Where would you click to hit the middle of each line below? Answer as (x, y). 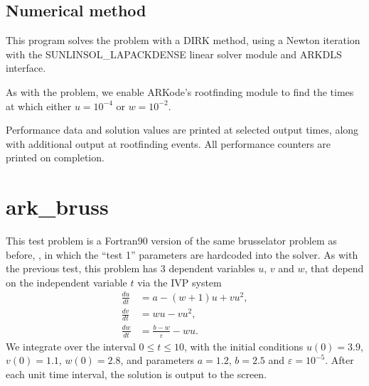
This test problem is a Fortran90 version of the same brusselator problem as (171, 241)
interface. (26, 68)
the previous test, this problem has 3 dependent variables (130, 268)
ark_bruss (57, 207)
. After (339, 360)
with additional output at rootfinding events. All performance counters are (168, 143)
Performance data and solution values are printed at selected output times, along (182, 130)
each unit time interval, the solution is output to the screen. (137, 374)
